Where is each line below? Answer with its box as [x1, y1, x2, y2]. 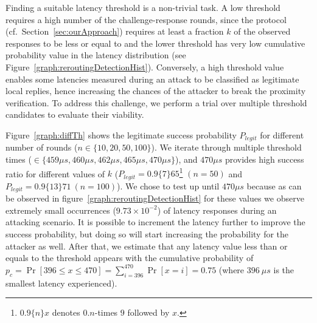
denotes [52, 306, 80, 319]
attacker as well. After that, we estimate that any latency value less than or [5, 239, 288, 252]
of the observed [234, 25, 291, 38]
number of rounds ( [5, 141, 78, 154]
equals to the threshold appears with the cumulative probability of [5, 251, 254, 264]
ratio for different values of [5, 167, 105, 180]
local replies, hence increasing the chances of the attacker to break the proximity [5, 84, 306, 97]
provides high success [225, 152, 304, 165]
